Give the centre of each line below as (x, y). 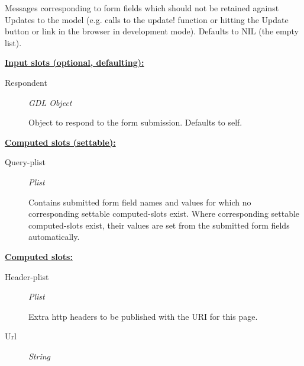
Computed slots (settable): (60, 142)
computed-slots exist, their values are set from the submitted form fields (159, 225)
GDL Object (50, 102)
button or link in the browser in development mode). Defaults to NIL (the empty (152, 31)
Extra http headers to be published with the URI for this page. (143, 316)
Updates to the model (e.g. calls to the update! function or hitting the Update (147, 19)
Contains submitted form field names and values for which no (140, 202)
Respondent (26, 82)
